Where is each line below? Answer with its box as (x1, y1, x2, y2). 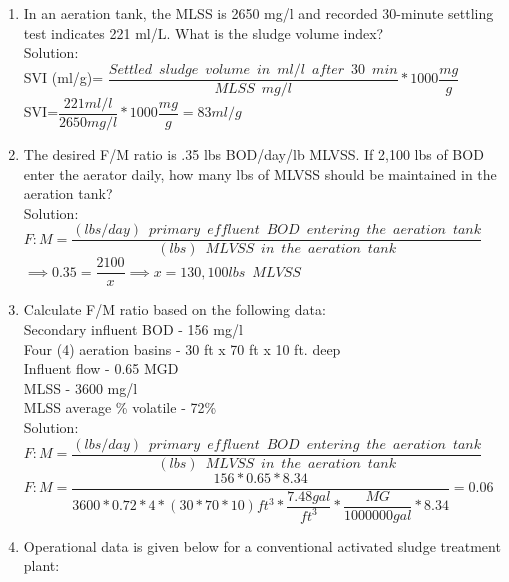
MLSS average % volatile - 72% (23, 397, 217, 418)
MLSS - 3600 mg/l (23, 377, 138, 398)
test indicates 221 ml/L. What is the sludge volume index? (23, 22, 384, 43)
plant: (23, 555, 60, 576)
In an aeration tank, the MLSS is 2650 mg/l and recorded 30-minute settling (23, 3, 494, 23)
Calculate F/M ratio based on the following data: (23, 299, 326, 320)
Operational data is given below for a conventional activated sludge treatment (23, 535, 501, 556)
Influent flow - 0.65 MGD (23, 358, 179, 379)
